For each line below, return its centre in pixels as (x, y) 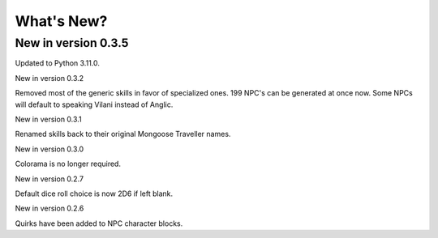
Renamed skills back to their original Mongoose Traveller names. (123, 134)
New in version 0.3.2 (49, 78)
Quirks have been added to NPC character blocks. (99, 223)
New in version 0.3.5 (72, 43)
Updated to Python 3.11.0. (58, 63)
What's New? (61, 21)
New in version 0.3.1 (48, 119)
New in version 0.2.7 (49, 179)
